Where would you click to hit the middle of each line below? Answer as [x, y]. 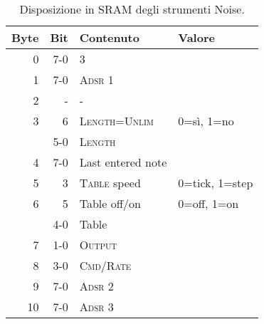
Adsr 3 [96, 307]
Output [98, 245]
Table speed [110, 183]
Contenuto [109, 37]
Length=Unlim [116, 121]
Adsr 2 [96, 286]
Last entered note [123, 162]
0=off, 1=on [208, 203]
